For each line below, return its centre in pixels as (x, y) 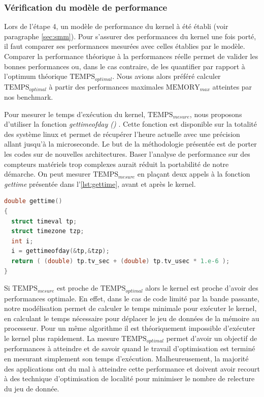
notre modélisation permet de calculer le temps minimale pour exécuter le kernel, (130, 308)
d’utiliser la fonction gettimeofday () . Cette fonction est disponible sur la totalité (130, 124)
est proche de (77, 288)
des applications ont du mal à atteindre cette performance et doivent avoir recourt (132, 368)
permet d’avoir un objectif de (212, 338)
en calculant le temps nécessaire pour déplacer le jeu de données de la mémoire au (132, 318)
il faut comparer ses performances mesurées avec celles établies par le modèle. (125, 46)
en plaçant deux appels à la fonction (194, 174)
